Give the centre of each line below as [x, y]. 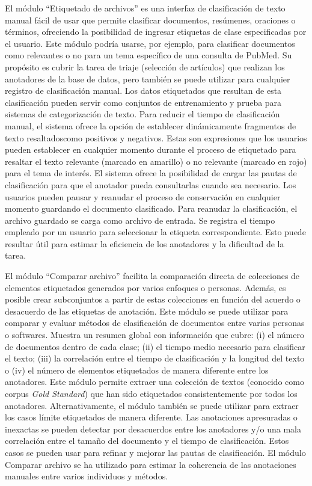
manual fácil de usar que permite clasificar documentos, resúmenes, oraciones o [150, 20]
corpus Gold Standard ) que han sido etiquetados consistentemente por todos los [151, 393]
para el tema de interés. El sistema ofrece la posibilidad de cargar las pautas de [151, 173]
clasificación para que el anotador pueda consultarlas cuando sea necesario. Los [151, 184]
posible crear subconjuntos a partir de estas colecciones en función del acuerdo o [153, 299]
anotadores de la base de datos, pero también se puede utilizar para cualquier [148, 78]
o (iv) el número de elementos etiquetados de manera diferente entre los [137, 370]
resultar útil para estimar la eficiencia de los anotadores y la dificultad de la [145, 243]
